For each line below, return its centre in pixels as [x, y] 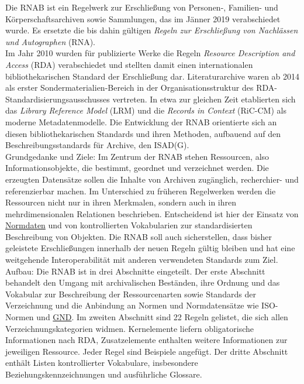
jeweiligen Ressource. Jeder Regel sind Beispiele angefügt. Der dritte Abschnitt [147, 351]
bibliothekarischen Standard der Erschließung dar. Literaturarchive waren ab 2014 [153, 76]
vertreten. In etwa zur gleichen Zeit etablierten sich [204, 99]
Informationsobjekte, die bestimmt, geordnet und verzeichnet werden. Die [137, 168]
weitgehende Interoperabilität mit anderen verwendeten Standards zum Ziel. [142, 260]
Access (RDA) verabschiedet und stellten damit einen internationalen [129, 64]
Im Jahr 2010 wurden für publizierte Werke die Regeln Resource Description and [150, 53]
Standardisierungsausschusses [58, 99]
